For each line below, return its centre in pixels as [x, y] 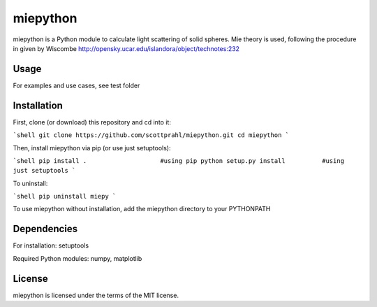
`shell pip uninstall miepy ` [65, 197]
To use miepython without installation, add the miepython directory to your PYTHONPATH [142, 209]
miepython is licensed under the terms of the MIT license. [96, 295]
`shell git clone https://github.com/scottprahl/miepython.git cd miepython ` [151, 135]
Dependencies [45, 229]
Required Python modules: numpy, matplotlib [77, 258]
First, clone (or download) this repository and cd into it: [92, 122]
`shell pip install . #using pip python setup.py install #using [179, 160]
